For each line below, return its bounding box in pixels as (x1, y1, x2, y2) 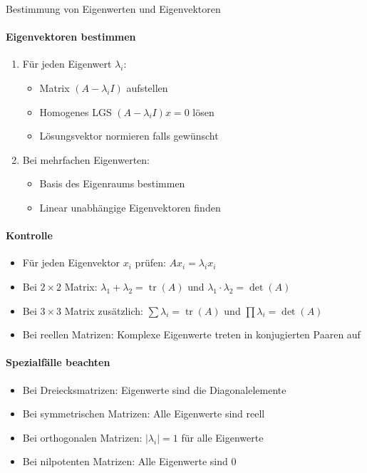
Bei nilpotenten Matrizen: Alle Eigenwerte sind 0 (22, 454, 237, 469)
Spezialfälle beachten (6, 355, 110, 370)
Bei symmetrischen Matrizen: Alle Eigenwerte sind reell (22, 406, 265, 421)
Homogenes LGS (39, 104, 112, 119)
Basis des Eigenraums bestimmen (39, 176, 185, 191)
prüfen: (135, 255, 166, 270)
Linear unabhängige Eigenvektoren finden (39, 199, 221, 214)
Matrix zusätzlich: (64, 303, 143, 318)
